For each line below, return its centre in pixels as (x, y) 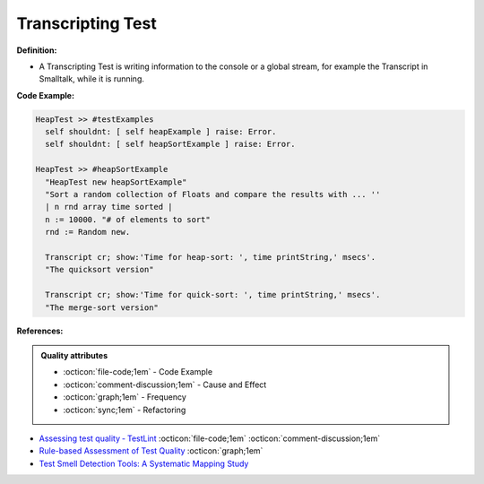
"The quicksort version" (99, 270)
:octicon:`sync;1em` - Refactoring (125, 410)
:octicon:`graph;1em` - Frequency (125, 397)
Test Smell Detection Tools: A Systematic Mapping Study (144, 463)
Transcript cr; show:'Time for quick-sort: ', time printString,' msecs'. (213, 295)
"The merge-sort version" (102, 307)
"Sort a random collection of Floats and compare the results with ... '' (213, 194)
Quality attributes (74, 355)
